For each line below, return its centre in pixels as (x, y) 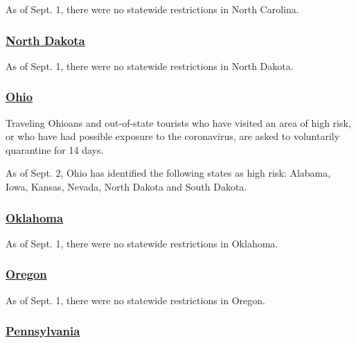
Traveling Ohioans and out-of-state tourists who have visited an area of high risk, (178, 122)
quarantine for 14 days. (55, 149)
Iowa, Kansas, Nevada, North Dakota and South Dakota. (126, 186)
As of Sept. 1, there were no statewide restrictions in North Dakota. (150, 65)
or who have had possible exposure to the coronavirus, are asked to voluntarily (173, 136)
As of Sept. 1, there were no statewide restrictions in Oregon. (135, 300)
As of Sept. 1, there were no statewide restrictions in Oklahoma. (142, 243)
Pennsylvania (43, 331)
